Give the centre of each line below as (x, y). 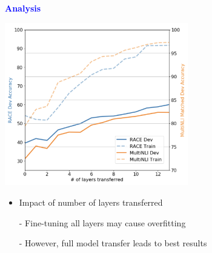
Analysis (23, 8)
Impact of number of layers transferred (91, 202)
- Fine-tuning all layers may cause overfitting (102, 222)
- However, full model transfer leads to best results (113, 243)
